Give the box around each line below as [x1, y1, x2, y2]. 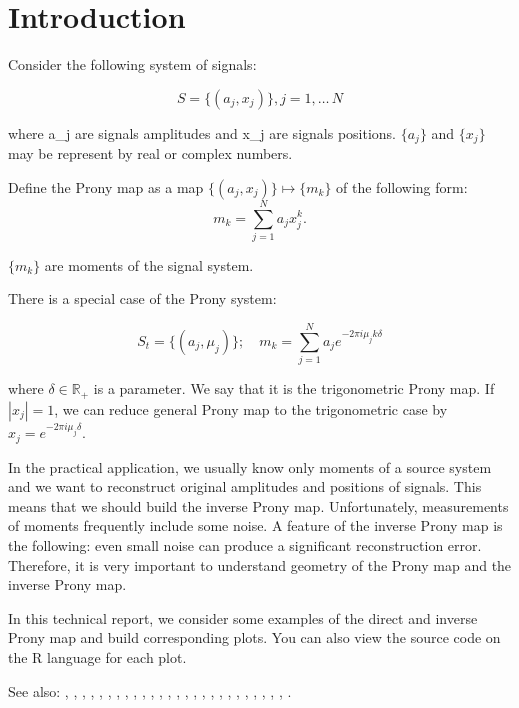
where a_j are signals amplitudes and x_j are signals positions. [8, 122, 396, 143]
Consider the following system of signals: [8, 54, 257, 75]
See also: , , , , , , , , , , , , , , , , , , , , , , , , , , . [8, 680, 292, 701]
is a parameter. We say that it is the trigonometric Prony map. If [93, 378, 495, 399]
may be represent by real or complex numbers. [8, 143, 293, 164]
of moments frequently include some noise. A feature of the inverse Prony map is [8, 515, 503, 536]
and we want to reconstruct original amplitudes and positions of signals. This [8, 476, 482, 497]
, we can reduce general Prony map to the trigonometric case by [54, 398, 448, 419]
